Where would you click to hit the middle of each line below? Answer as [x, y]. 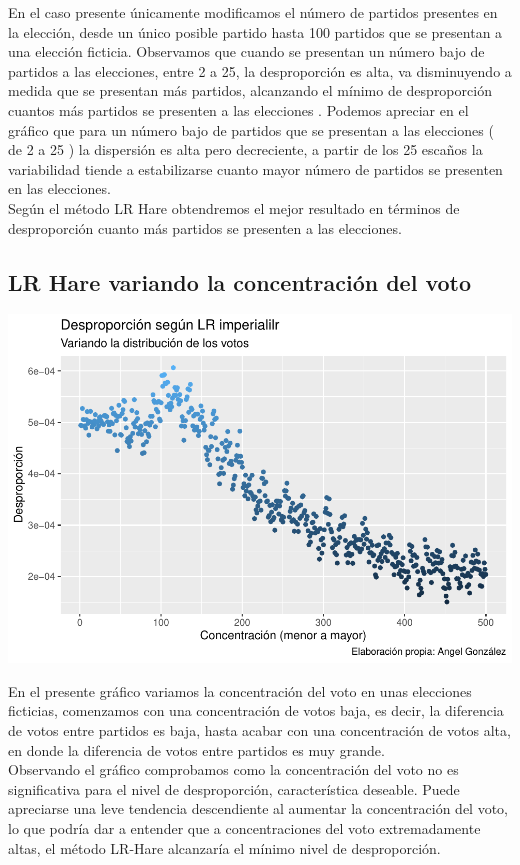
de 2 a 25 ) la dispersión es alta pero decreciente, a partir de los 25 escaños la [245, 149]
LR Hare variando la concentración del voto [240, 281]
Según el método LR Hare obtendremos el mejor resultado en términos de [234, 207]
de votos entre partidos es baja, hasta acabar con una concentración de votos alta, [259, 730]
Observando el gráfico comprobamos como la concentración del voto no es [233, 769]
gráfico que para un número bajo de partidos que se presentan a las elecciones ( [251, 129]
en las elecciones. [59, 188]
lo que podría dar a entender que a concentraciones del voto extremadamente [244, 828]
